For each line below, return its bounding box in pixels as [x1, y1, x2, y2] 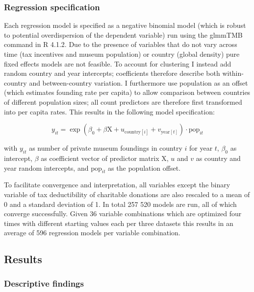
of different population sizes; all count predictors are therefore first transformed [4, 96, 242, 107]
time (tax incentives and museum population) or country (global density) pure [4, 49, 240, 59]
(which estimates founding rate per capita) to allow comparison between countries [4, 87, 251, 97]
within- [222, 68, 244, 78]
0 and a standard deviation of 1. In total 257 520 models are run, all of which [4, 199, 237, 209]
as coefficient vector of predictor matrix [41, 153, 159, 163]
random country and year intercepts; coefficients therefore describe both [4, 68, 220, 78]
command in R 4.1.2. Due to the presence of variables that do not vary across [4, 39, 237, 49]
